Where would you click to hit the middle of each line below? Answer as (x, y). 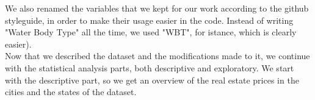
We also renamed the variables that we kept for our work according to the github (157, 8)
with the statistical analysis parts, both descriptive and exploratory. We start (150, 67)
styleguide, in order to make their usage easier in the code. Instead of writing (149, 20)
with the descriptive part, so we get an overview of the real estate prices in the (152, 80)
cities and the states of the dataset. (71, 92)
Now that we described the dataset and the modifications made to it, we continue (157, 56)
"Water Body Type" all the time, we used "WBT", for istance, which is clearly (151, 32)
